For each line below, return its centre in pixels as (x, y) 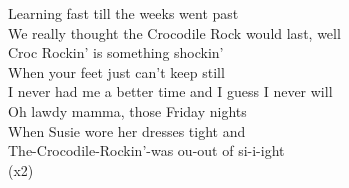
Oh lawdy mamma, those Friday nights (127, 110)
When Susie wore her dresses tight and (127, 130)
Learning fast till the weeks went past (123, 13)
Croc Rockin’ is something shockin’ (116, 52)
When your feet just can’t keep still (116, 71)
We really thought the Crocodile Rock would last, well (174, 32)
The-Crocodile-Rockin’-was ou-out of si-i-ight (146, 150)
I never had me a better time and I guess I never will (170, 91)
